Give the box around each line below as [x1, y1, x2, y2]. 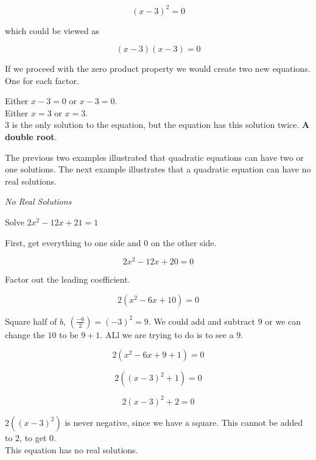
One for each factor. [5, 74, 79, 87]
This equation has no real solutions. [5, 443, 138, 456]
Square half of [5, 314, 57, 327]
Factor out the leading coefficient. [5, 273, 130, 286]
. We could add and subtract [148, 314, 255, 327]
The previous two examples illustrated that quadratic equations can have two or [5, 150, 304, 163]
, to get [19, 431, 47, 444]
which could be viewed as [5, 24, 99, 37]
